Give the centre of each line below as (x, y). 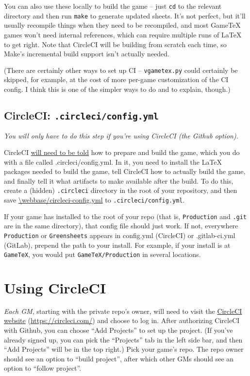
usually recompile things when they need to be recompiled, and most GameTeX (122, 25)
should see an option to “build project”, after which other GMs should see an (119, 358)
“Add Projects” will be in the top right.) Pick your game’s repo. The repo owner (124, 349)
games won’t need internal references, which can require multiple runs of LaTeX (123, 34)
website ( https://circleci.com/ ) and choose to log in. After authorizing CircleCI (122, 320)
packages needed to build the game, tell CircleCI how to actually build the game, (125, 171)
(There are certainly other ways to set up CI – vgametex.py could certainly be (121, 70)
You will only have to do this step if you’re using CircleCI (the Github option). (121, 136)
